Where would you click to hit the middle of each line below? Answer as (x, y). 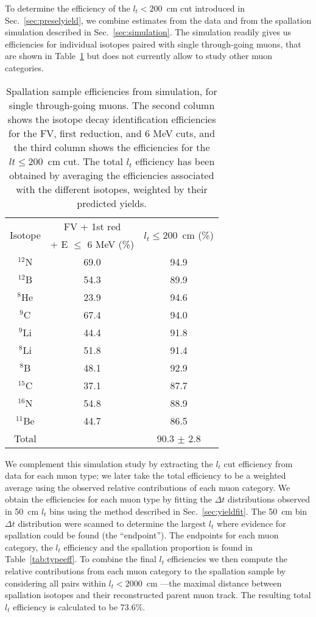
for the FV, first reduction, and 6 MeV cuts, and (112, 133)
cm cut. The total (86, 161)
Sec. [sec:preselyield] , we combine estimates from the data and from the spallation (158, 20)
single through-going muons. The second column (112, 105)
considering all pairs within (55, 583)
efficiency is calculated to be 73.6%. (79, 606)
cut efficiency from (258, 463)
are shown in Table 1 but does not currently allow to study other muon (139, 56)
